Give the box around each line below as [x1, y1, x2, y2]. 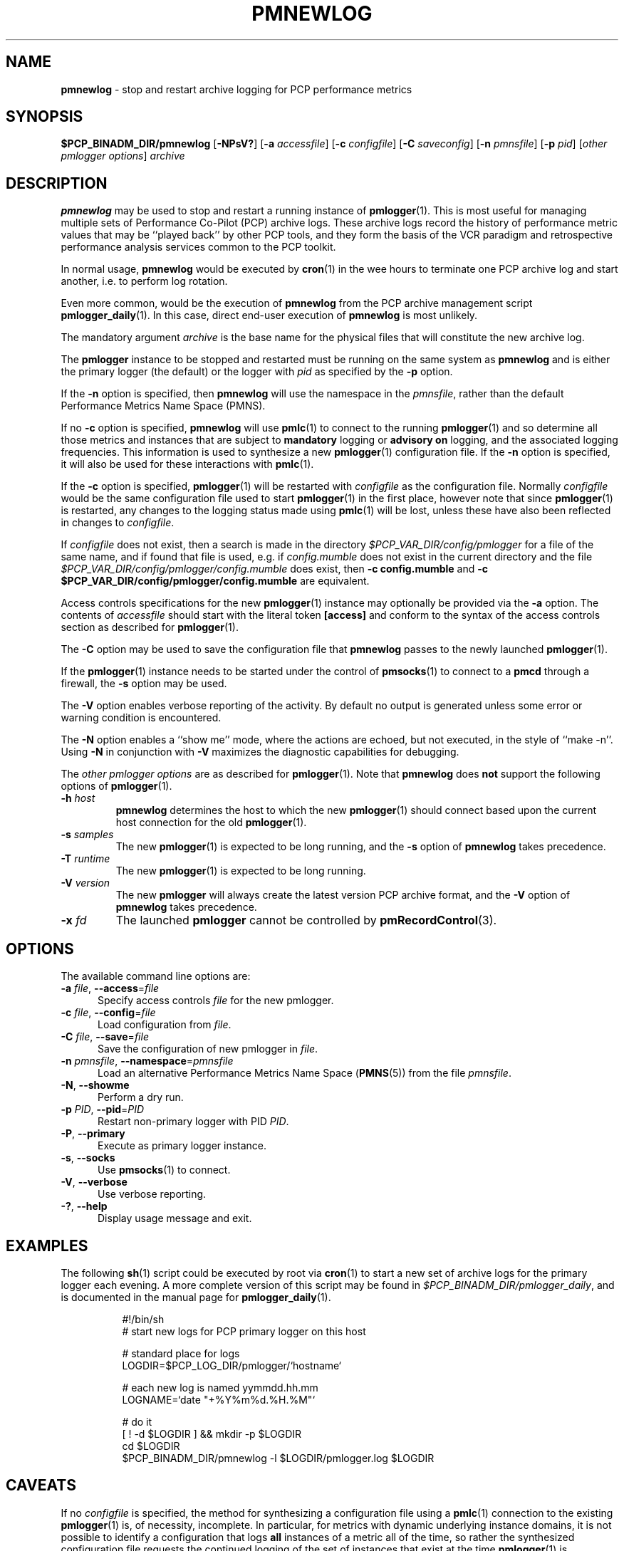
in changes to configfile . [61, 516, 175, 529]
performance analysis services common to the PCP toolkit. [61, 241, 336, 254]
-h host [61, 792, 95, 805]
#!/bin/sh [122, 1312, 165, 1325]
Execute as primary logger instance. [98, 1139, 267, 1152]
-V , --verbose [61, 1176, 128, 1189]
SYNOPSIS [6, 108, 83, 126]
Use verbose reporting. [98, 1188, 207, 1201]
